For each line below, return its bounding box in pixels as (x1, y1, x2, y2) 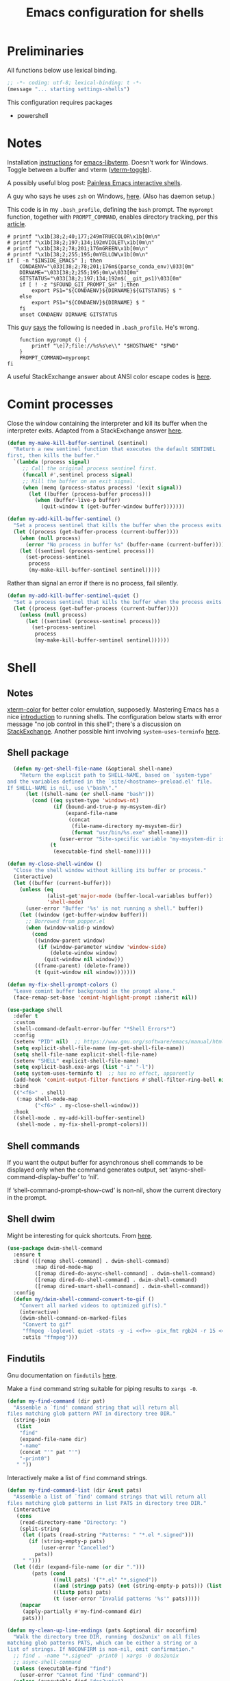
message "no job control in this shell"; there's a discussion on (7, 720, 181, 728)
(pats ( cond (31, 1570, 66, 1577)
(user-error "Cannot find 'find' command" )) (19, 1671, 149, 1678)
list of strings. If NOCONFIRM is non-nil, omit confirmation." (7, 1646, 194, 1653)
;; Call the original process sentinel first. (22, 465, 157, 472)
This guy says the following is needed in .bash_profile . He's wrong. (7, 323, 200, 331)
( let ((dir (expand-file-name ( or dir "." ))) (13, 1563, 146, 1571)
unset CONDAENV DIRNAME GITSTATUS (19, 311, 118, 318)
